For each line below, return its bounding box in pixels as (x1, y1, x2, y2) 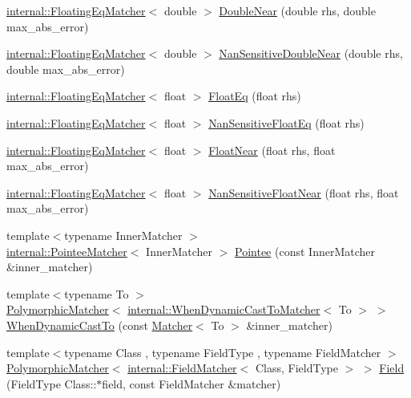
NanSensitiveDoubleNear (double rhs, (219, 45, 403, 62)
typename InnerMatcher (64, 226, 183, 243)
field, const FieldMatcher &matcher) (102, 375, 281, 392)
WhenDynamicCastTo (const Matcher (6, 316, 193, 333)
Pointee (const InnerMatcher (235, 242, 375, 259)
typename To (64, 285, 129, 302)
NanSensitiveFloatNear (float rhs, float (208, 184, 399, 201)
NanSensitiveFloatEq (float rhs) (208, 114, 365, 131)
